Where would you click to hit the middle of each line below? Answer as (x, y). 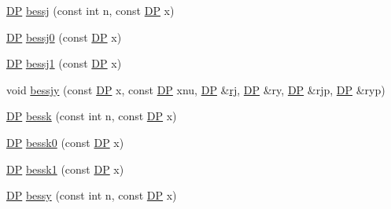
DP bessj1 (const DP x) (64, 63)
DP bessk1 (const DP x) (65, 169)
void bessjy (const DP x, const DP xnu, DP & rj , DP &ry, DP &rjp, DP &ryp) (196, 89)
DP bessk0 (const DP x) (65, 142)
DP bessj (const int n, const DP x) (90, 10)
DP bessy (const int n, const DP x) (92, 195)
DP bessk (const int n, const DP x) (92, 116)
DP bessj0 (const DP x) (64, 37)
